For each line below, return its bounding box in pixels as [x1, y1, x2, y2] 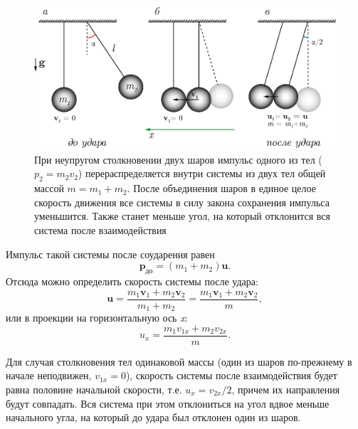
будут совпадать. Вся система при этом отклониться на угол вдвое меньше [6, 396, 330, 411]
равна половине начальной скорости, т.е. [6, 381, 182, 396]
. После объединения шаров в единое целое [127, 181, 316, 196]
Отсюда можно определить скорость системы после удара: [6, 274, 258, 288]
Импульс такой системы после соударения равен [6, 246, 215, 261]
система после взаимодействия [34, 223, 167, 238]
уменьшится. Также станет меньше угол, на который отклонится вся [34, 208, 330, 223]
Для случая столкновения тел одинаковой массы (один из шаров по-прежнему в [6, 354, 352, 369]
